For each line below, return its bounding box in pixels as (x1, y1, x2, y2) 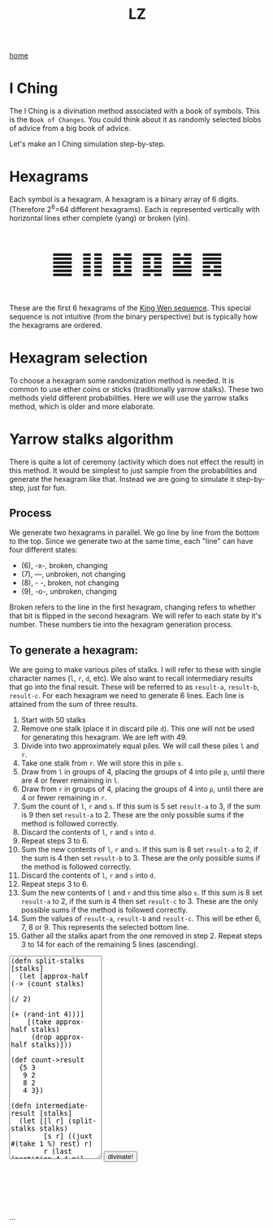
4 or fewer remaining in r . (20, 793, 107, 803)
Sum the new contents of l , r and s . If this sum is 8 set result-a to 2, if (20, 844, 258, 854)
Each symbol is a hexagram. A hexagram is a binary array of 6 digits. (9, 194, 239, 204)
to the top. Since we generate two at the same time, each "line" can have (9, 536, 253, 546)
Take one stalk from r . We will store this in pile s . (20, 758, 184, 768)
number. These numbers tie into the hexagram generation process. (9, 619, 233, 630)
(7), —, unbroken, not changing (20, 570, 126, 579)
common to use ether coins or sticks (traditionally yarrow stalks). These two (9, 384, 264, 394)
